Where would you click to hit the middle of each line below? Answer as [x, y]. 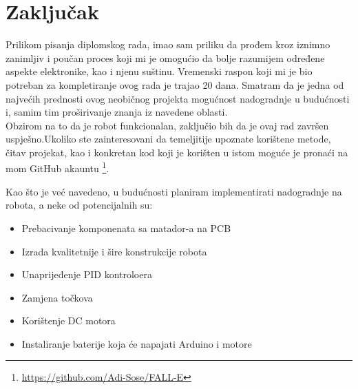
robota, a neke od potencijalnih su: [79, 205]
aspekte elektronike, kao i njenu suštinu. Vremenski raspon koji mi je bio [159, 71]
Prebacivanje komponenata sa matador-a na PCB [126, 228]
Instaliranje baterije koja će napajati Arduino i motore [137, 343]
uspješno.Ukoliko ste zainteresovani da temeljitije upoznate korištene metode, [168, 139]
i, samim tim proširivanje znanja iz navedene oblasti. [117, 112]
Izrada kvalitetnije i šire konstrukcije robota [114, 251]
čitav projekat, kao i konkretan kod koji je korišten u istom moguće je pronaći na [177, 152]
